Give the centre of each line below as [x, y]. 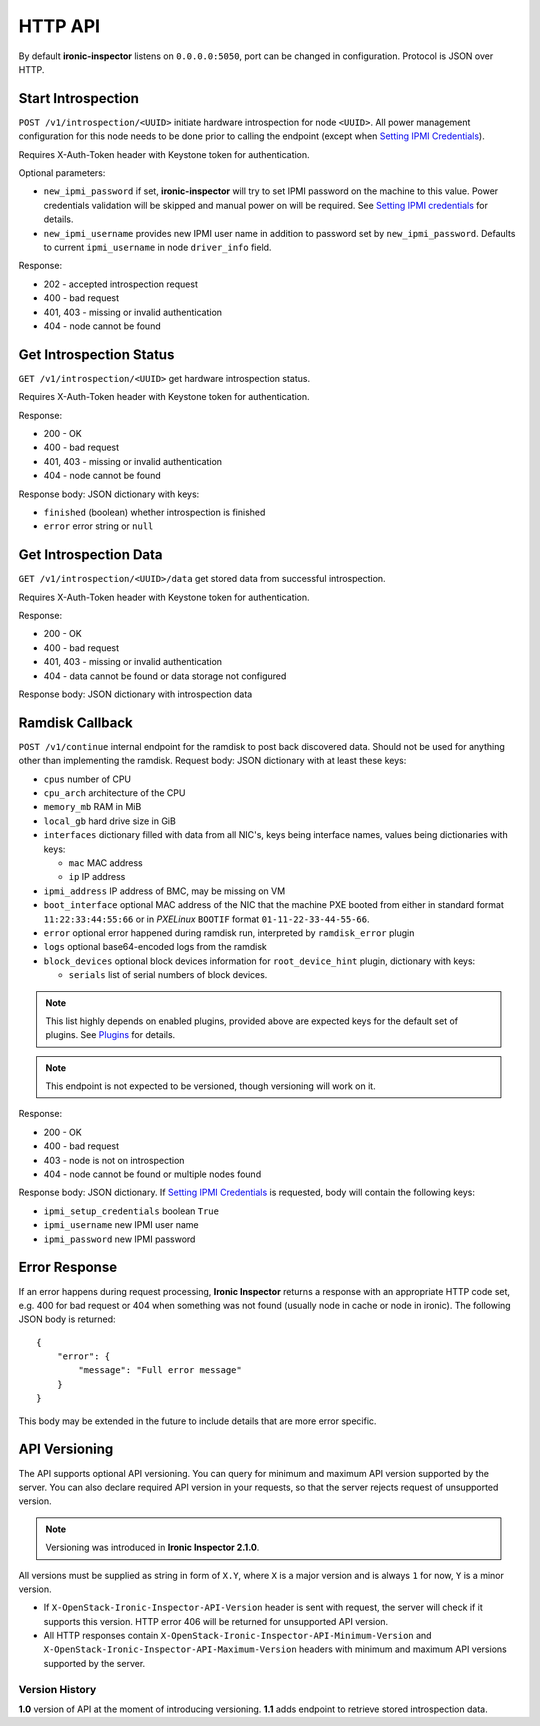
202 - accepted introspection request [121, 284]
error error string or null [98, 526]
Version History [57, 1689]
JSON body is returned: [67, 1319]
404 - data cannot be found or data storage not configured [165, 676]
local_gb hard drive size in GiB [110, 821]
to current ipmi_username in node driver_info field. [157, 247]
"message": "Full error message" [160, 1370]
